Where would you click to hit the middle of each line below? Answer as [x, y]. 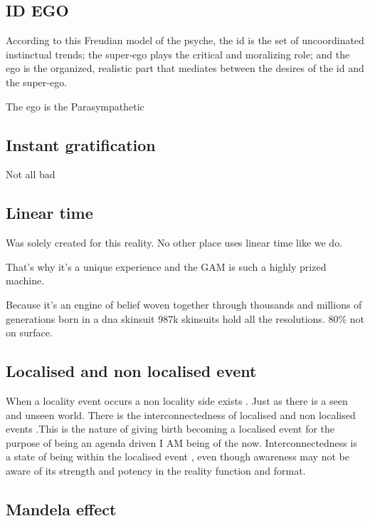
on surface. [29, 332]
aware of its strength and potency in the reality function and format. [156, 470]
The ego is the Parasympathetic [75, 106]
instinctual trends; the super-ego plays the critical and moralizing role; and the [178, 54]
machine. [25, 280]
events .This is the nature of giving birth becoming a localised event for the [170, 429]
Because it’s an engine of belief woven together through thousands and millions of [184, 304]
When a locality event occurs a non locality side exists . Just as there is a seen [177, 400]
